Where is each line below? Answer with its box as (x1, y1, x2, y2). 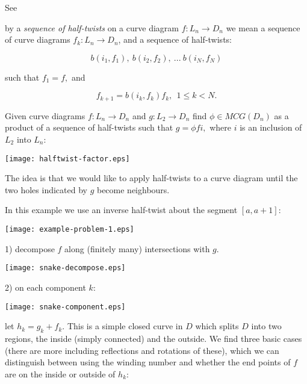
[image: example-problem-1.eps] (5, 225, 134, 234)
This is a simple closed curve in (67, 320, 183, 332)
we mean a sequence (226, 21, 300, 34)
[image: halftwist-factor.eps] (5, 154, 130, 163)
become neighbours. (96, 183, 170, 196)
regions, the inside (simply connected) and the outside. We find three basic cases (5, 332, 302, 344)
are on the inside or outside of (5, 367, 116, 380)
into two (251, 320, 282, 332)
